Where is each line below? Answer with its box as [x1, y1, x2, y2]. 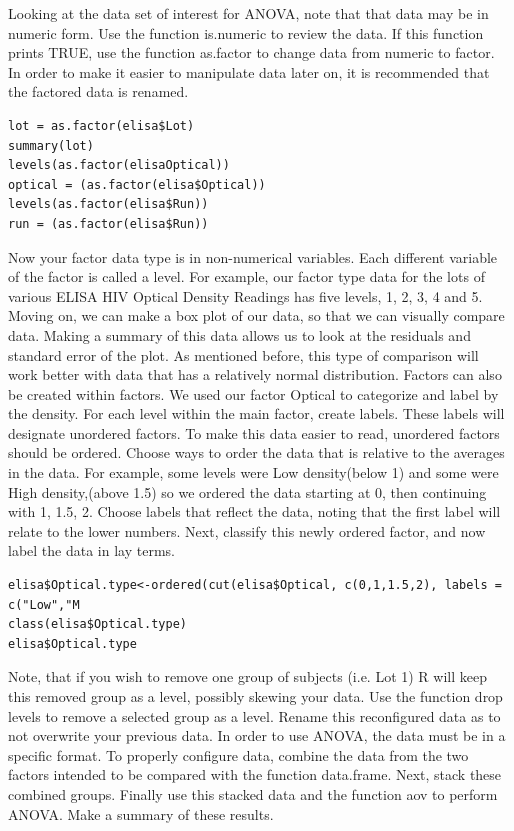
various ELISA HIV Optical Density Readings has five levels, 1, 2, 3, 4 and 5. [8, 285, 483, 306]
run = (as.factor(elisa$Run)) [8, 216, 209, 231]
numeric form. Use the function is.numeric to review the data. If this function [8, 22, 484, 43]
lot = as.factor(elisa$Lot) [8, 118, 195, 133]
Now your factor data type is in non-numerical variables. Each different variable [8, 246, 498, 267]
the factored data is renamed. [8, 81, 189, 102]
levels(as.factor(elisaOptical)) [8, 158, 230, 173]
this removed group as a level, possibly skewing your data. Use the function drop [8, 686, 503, 706]
